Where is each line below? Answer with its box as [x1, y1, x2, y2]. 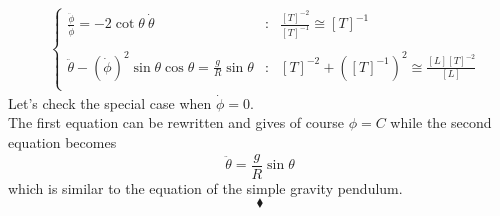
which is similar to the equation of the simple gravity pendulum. [8, 177, 403, 198]
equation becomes [8, 132, 117, 153]
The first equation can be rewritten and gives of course [8, 112, 344, 133]
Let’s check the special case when [8, 92, 212, 113]
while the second [390, 112, 492, 133]
